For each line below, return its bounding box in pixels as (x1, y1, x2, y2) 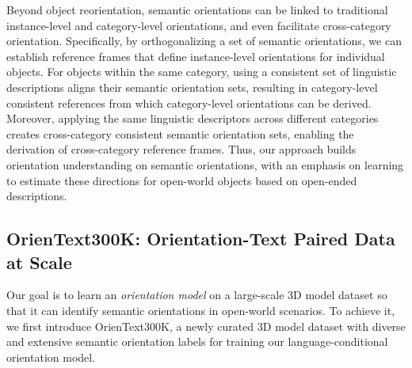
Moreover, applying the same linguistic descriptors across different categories (6, 110, 379, 127)
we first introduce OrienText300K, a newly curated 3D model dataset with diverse (6, 317, 406, 334)
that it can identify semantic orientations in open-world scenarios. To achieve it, (6, 302, 395, 318)
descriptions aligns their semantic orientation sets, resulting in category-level (6, 78, 378, 95)
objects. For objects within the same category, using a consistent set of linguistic (6, 63, 397, 80)
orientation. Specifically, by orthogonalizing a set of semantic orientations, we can (6, 32, 402, 49)
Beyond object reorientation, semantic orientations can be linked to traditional (6, 2, 388, 17)
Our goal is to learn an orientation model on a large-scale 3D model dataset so (6, 286, 387, 303)
